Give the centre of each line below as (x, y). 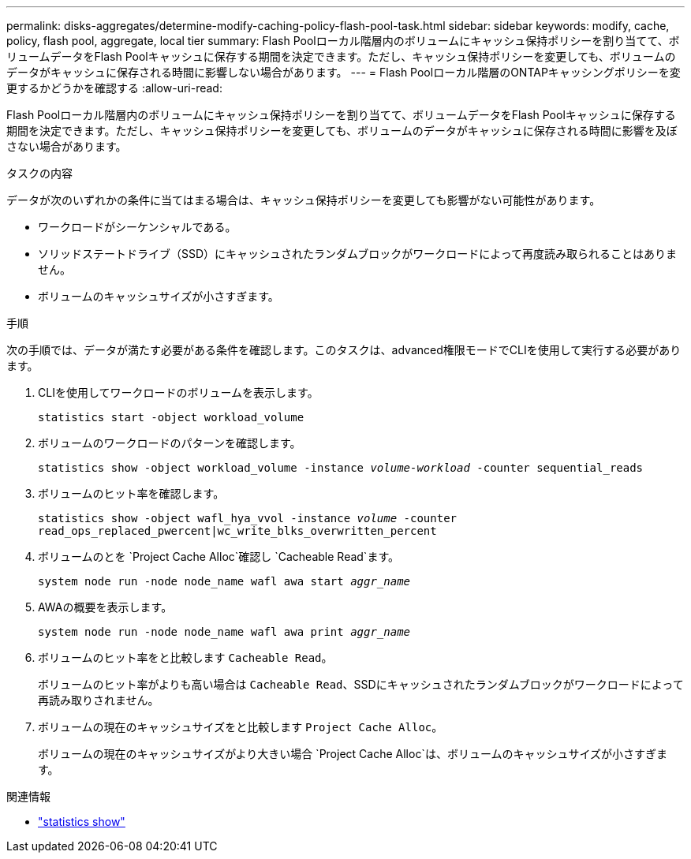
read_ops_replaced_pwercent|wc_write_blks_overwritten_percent (237, 531)
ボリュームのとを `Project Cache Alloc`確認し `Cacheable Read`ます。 (219, 556)
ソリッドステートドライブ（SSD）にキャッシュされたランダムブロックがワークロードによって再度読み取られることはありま (358, 254)
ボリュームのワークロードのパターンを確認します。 (170, 443)
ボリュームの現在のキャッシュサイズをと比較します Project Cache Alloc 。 (241, 727)
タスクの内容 (39, 173)
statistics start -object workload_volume (171, 417)
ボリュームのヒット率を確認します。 (131, 493)
